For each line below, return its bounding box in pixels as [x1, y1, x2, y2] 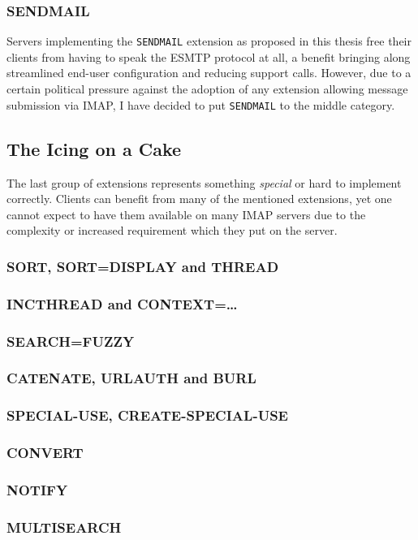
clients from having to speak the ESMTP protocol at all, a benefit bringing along [6, 48, 411, 65]
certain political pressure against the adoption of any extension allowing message [6, 80, 408, 97]
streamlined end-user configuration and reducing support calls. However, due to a [6, 64, 412, 81]
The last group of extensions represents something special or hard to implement [6, 174, 402, 191]
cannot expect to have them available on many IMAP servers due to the [6, 205, 366, 222]
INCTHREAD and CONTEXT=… [6, 293, 238, 313]
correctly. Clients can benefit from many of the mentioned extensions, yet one [6, 190, 392, 207]
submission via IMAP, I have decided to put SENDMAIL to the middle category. [6, 96, 395, 113]
